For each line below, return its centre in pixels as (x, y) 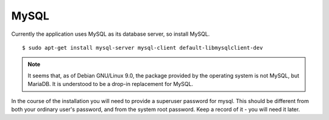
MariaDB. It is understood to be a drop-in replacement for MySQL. (111, 84)
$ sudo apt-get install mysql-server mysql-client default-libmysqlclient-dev (143, 48)
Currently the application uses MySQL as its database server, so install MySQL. (111, 34)
